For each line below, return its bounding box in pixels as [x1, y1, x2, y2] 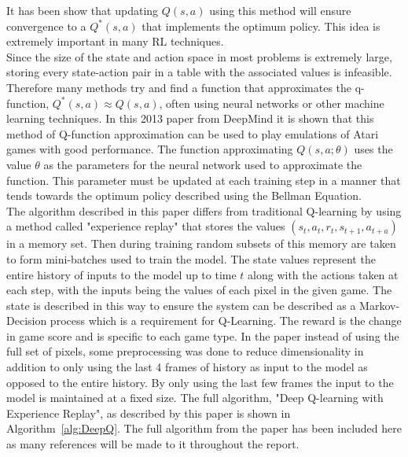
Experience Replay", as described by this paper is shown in [6, 404, 291, 421]
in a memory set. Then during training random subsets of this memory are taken [6, 235, 396, 252]
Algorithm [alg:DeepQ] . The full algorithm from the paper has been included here [6, 420, 402, 437]
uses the [354, 141, 393, 157]
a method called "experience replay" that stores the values [6, 218, 285, 234]
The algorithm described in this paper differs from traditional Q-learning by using [6, 202, 402, 219]
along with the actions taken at [248, 266, 399, 282]
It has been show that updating [6, 2, 159, 18]
